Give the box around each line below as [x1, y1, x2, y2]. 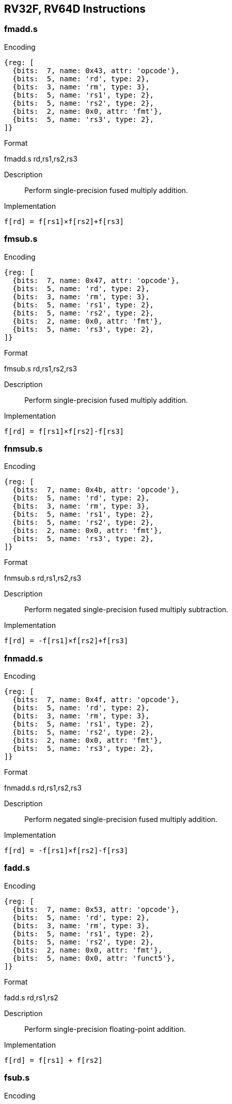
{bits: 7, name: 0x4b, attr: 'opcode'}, [12, 486, 180, 494]
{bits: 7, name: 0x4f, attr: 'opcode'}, [12, 696, 180, 704]
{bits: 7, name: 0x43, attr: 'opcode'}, [12, 66, 180, 75]
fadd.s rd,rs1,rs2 [4, 993, 58, 1002]
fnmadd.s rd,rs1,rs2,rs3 [4, 783, 82, 793]
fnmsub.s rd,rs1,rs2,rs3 [4, 574, 81, 583]
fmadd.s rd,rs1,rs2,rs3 [4, 154, 78, 163]
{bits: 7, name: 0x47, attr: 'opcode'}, [12, 276, 180, 285]
